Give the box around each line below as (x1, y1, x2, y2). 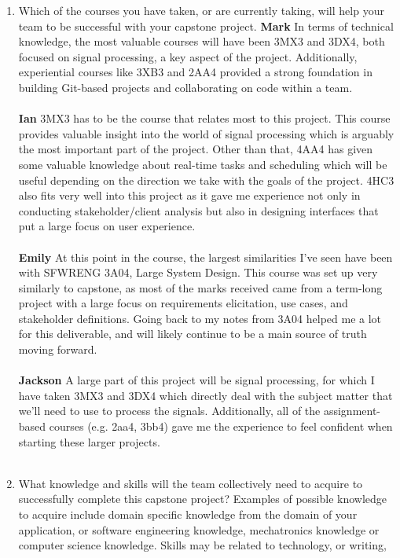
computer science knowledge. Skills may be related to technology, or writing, (18, 537, 387, 553)
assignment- (323, 402, 381, 419)
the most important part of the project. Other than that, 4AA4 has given (18, 141, 373, 157)
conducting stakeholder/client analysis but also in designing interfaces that (18, 202, 379, 218)
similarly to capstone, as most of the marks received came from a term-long (18, 279, 383, 296)
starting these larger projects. (18, 433, 160, 450)
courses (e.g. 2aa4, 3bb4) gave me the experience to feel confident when (49, 418, 393, 435)
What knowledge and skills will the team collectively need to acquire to (18, 475, 363, 491)
